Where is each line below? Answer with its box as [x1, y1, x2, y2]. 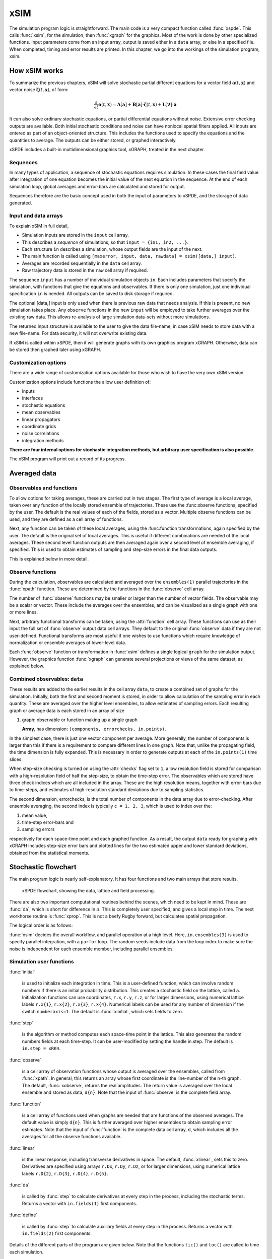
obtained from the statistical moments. [9, 850, 90, 856]
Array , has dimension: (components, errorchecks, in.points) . [22, 726, 166, 732]
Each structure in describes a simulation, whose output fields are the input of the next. [22, 246, 203, 252]
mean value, [22, 812, 48, 818]
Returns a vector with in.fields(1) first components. [22, 1200, 138, 1206]
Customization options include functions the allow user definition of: [9, 379, 151, 385]
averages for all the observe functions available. [22, 1134, 122, 1140]
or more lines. [9, 609, 38, 615]
